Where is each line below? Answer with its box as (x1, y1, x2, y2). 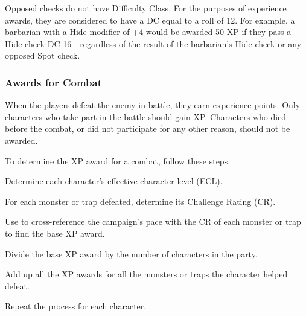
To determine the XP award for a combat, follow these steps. (5, 154, 231, 167)
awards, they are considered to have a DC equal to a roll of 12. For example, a (5, 13, 295, 26)
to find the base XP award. (5, 227, 105, 239)
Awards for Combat (5, 74, 102, 89)
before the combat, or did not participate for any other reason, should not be (5, 122, 290, 135)
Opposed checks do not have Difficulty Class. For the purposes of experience (5, 2, 287, 14)
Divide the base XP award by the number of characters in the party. (5, 247, 258, 260)
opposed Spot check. (5, 49, 80, 62)
